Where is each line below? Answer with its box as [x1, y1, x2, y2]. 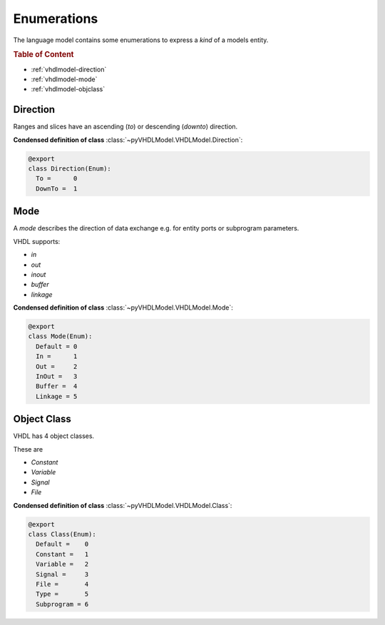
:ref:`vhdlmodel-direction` [31, 65, 107, 73]
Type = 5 [36, 590, 89, 599]
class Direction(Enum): [28, 165, 112, 173]
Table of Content [13, 50, 74, 60]
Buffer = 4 [36, 382, 78, 390]
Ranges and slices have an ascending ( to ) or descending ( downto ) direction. [13, 122, 238, 131]
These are [13, 444, 43, 453]
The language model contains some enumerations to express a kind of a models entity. [13, 36, 269, 44]
